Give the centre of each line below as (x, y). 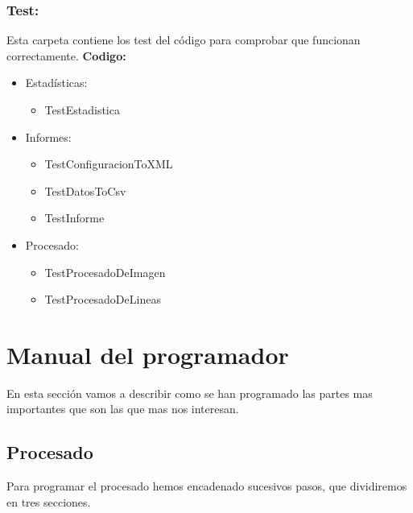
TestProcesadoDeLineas (103, 299)
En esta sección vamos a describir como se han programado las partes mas (190, 393)
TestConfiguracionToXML (109, 164)
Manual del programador (148, 354)
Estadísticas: (56, 83)
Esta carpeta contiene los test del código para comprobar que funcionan (184, 40)
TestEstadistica (82, 110)
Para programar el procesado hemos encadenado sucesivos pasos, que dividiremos (207, 486)
